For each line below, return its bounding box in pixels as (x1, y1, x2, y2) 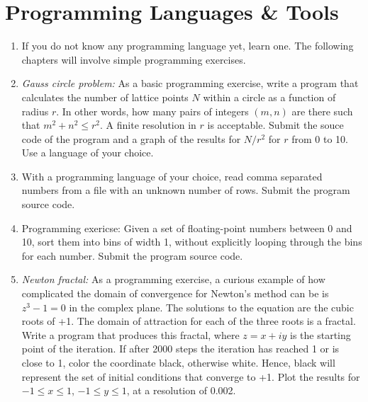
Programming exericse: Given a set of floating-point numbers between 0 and (21, 220, 352, 235)
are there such (291, 103, 353, 118)
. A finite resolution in (100, 117, 196, 132)
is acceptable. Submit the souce (207, 117, 344, 132)
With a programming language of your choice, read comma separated (21, 168, 323, 183)
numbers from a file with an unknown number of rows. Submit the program (21, 183, 350, 197)
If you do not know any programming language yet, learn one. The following (21, 38, 354, 53)
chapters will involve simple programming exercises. (21, 52, 246, 67)
